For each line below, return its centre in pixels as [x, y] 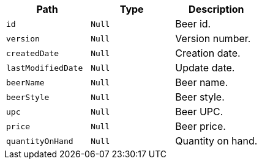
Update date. [205, 68]
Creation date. [208, 53]
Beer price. [200, 126]
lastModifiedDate [45, 68]
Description [216, 9]
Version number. [213, 38]
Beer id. [193, 24]
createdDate [33, 53]
